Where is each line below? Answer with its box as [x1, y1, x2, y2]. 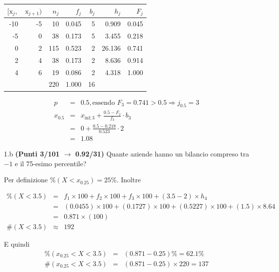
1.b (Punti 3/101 [4, 149, 60, 159]
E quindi [4, 239, 30, 249]
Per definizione [4, 175, 48, 185]
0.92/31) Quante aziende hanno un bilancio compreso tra [75, 149, 249, 159]
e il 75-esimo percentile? [15, 158, 87, 168]
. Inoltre [116, 175, 141, 185]
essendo [92, 99, 115, 106]
